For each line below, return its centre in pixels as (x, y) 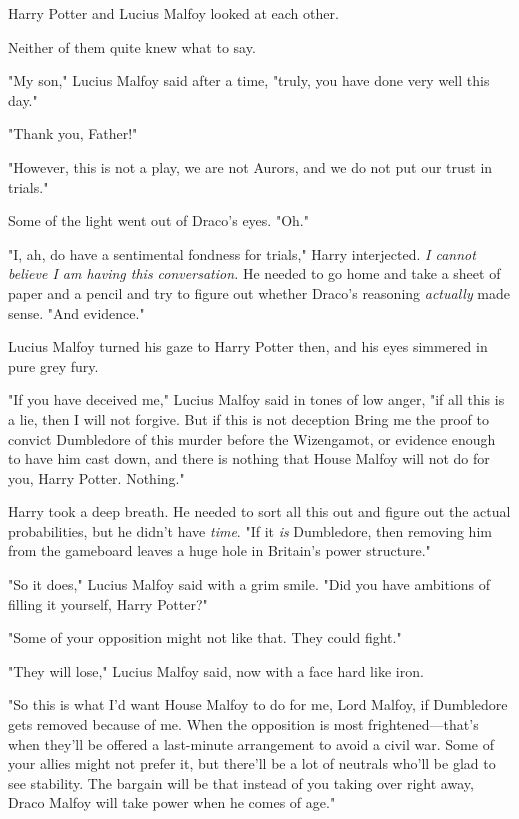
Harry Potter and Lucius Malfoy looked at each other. (173, 13)
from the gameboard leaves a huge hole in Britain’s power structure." (219, 550)
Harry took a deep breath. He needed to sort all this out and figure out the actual (259, 511)
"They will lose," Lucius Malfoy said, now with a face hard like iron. (216, 670)
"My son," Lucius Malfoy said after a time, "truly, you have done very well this (249, 80)
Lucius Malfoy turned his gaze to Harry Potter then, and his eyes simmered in (248, 346)
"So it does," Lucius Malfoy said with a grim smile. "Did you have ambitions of (249, 584)
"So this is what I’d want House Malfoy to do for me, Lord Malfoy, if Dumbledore (258, 704)
